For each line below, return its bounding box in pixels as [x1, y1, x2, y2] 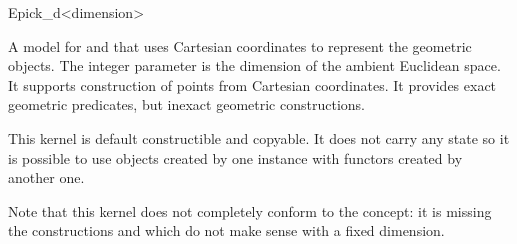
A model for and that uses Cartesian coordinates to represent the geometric [8, 35, 472, 56]
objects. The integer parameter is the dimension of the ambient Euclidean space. [8, 55, 501, 76]
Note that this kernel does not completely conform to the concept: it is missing [8, 200, 492, 221]
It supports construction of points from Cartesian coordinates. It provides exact [8, 74, 497, 95]
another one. [8, 167, 85, 188]
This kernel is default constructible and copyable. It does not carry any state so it [8, 127, 510, 148]
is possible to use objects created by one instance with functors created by [8, 147, 463, 168]
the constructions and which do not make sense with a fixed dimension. [8, 220, 445, 241]
